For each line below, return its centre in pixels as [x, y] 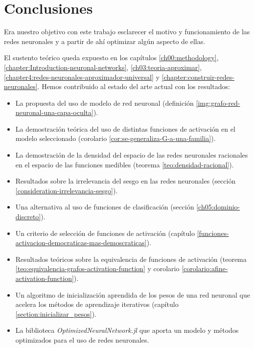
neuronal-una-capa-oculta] [54, 112]
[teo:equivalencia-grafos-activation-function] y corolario [97, 268]
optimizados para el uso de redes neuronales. [82, 339]
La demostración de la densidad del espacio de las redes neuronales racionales [132, 155]
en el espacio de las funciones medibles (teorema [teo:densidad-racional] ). [125, 164]
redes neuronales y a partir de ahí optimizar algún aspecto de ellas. [105, 41]
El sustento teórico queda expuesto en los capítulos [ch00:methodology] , [111, 58]
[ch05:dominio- [218, 207]
